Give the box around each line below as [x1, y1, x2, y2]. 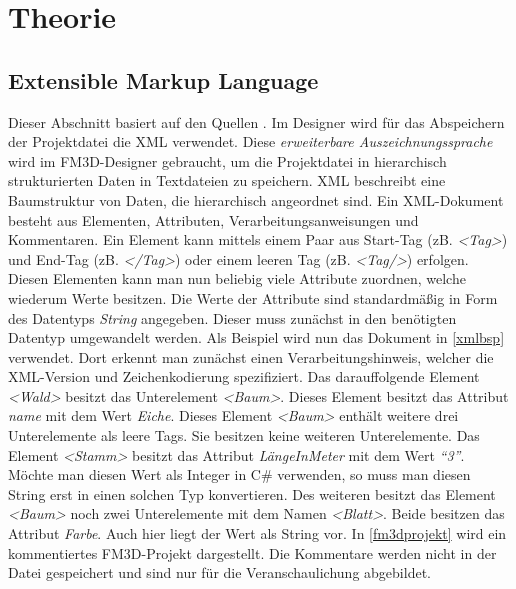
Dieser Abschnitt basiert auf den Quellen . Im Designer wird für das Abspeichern [8, 111, 505, 132]
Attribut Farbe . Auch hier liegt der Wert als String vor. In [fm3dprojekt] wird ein [8, 523, 507, 544]
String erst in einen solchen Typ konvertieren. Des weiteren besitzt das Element [8, 483, 496, 504]
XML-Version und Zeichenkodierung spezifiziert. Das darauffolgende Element [8, 366, 480, 387]
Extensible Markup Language [8, 64, 319, 95]
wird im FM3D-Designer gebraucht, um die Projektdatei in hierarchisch [8, 150, 447, 171]
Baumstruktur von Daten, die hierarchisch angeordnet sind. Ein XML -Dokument [8, 189, 504, 210]
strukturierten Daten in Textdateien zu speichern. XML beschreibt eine [8, 170, 446, 191]
